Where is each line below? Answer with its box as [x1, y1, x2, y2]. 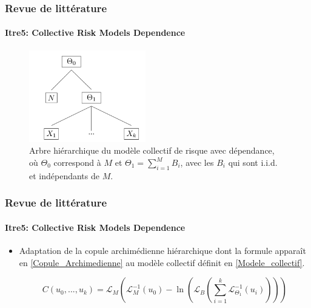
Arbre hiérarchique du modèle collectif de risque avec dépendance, [29, 144, 275, 157]
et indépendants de [29, 169, 99, 182]
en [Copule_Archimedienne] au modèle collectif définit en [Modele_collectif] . [19, 256, 305, 269]
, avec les [180, 156, 214, 168]
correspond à [53, 156, 101, 168]
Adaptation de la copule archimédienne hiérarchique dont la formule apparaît [19, 244, 306, 257]
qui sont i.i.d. [228, 156, 278, 168]
